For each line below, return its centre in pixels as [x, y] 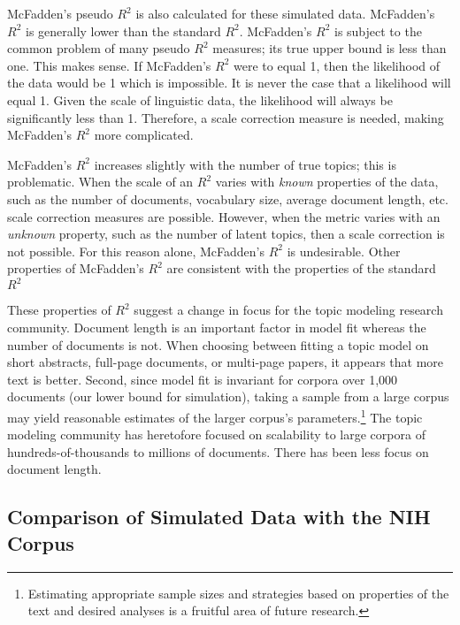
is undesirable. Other [344, 251]
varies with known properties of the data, [327, 182]
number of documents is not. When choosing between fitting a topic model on [218, 344]
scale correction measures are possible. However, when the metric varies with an [224, 216]
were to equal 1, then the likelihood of [337, 65]
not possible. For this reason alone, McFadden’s [136, 251]
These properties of [59, 310]
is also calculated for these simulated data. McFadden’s [285, 13]
